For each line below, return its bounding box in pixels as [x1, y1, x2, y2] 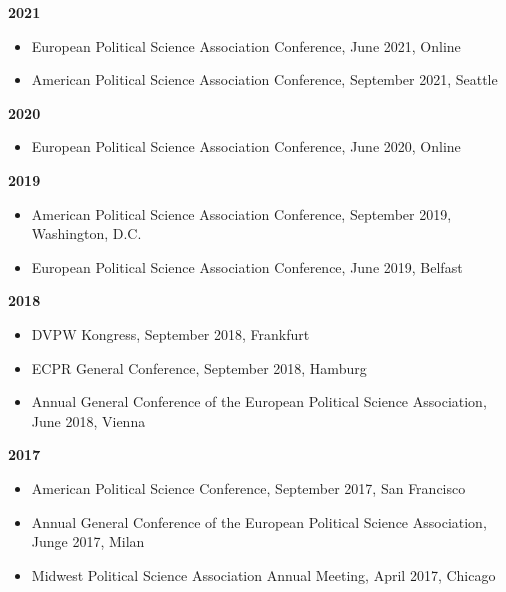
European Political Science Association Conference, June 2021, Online [31, 35, 461, 56]
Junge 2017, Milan [31, 531, 145, 552]
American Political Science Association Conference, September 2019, [31, 203, 452, 224]
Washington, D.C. [31, 223, 142, 244]
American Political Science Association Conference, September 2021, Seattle [31, 69, 498, 90]
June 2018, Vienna [31, 410, 146, 431]
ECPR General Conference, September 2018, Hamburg [31, 357, 367, 378]
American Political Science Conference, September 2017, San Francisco [31, 477, 466, 498]
